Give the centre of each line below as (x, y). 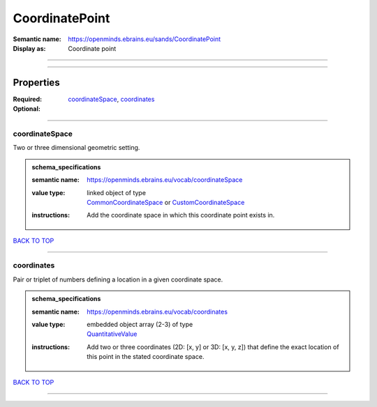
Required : (27, 99)
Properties (36, 83)
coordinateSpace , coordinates (111, 99)
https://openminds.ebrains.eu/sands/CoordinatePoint (145, 39)
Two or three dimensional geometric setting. (76, 148)
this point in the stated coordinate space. (146, 357)
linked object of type (117, 192)
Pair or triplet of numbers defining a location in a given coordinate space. (118, 279)
